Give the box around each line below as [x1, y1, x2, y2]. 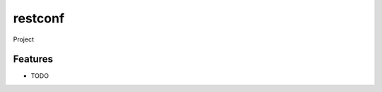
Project [13, 35, 35, 44]
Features [13, 53, 53, 65]
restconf [13, 11, 65, 26]
